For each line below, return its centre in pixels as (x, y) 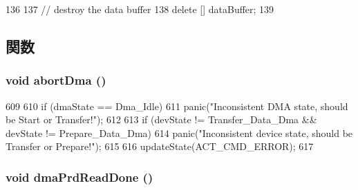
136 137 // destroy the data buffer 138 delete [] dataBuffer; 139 (140, 9)
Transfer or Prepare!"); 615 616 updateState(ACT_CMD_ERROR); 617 (160, 146)
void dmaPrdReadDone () (79, 177)
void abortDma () (56, 80)
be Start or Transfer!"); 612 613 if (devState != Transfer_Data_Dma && (161, 119)
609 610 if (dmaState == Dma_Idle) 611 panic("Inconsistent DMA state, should (177, 106)
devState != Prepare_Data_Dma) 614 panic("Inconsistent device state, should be (179, 133)
